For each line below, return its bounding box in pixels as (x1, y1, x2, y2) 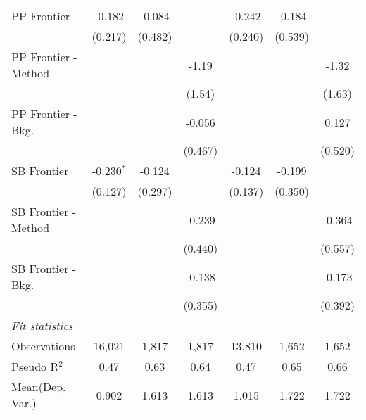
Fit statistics (11, 317, 73, 333)
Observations (11, 338, 75, 354)
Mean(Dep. (11, 378, 66, 395)
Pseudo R (11, 358, 59, 374)
